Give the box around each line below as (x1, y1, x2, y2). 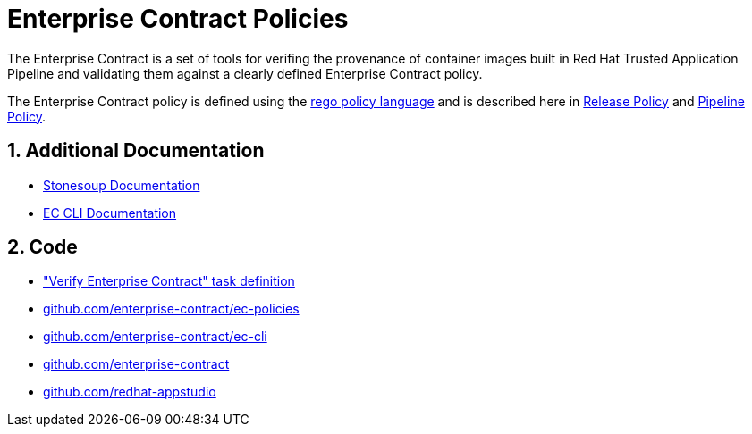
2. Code (7, 236, 78, 259)
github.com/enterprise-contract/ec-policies (43, 301, 300, 317)
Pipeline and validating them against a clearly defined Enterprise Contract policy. (7, 65, 483, 81)
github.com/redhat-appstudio (43, 384, 216, 400)
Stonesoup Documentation (43, 177, 200, 193)
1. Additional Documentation (7, 139, 265, 163)
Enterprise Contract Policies (7, 4, 349, 34)
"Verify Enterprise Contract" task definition (43, 273, 295, 289)
